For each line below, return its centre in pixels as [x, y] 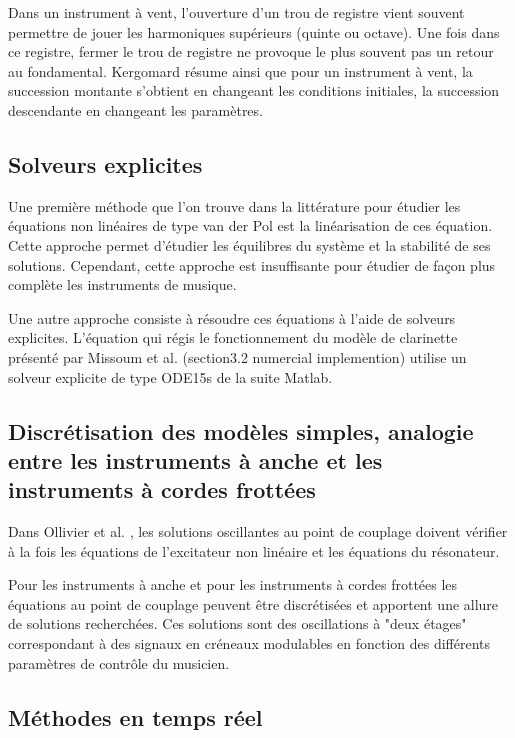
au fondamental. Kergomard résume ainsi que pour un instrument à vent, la [240, 70]
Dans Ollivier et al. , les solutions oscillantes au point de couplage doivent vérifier [258, 531]
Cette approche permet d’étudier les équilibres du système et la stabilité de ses [249, 244]
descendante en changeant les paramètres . [136, 109]
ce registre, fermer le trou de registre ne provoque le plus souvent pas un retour [251, 51]
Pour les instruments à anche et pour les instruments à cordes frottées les [233, 584]
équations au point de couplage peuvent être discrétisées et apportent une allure [253, 603]
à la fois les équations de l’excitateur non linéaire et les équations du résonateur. [254, 550]
